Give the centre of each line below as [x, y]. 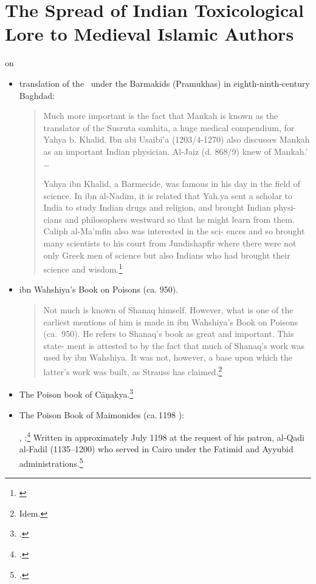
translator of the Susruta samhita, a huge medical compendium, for [169, 127]
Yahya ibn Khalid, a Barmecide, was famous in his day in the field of [172, 184]
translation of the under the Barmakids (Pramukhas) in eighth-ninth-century [164, 83]
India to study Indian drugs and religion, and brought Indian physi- [170, 207]
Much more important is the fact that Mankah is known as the [161, 116]
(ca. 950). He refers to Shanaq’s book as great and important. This [169, 334]
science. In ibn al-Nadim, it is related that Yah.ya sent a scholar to [168, 195]
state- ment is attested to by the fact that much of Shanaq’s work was [174, 345]
